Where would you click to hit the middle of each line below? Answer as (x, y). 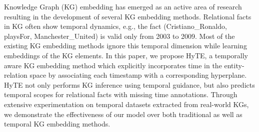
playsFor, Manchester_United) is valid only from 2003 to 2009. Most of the (119, 36)
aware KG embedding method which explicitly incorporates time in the (113, 65)
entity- (234, 65)
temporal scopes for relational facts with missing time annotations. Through (121, 94)
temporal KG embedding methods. (57, 124)
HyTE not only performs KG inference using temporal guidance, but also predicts (129, 84)
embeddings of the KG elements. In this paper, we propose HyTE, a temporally (126, 55)
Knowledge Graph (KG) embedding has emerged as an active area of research (123, 6)
